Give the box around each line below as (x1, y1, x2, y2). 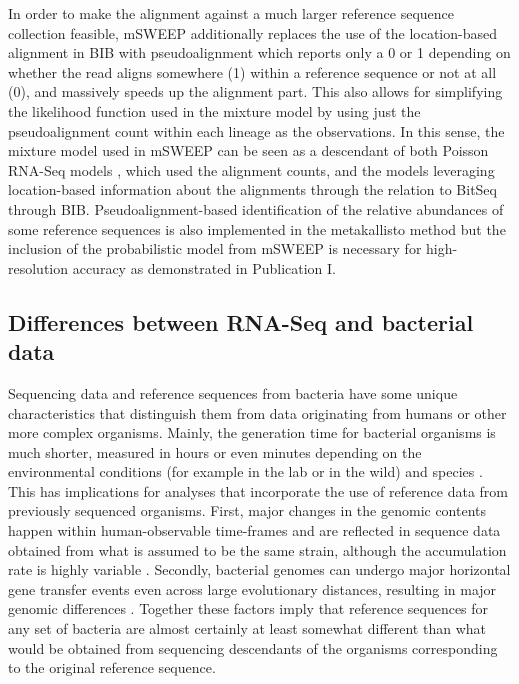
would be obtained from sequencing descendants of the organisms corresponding (8, 637, 498, 658)
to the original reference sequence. (8, 657, 216, 678)
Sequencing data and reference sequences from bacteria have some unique (8, 382, 458, 403)
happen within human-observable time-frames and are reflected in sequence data (8, 520, 501, 541)
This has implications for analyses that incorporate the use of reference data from (8, 480, 509, 501)
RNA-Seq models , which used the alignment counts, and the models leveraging (8, 159, 495, 180)
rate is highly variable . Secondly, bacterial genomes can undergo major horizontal (8, 559, 511, 580)
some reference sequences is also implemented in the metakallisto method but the (8, 218, 506, 239)
